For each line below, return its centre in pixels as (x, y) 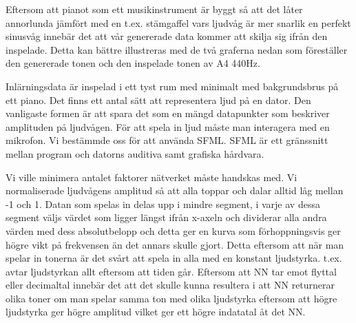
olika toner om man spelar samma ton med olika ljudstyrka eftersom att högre (171, 298)
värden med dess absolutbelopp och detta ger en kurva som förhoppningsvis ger (173, 230)
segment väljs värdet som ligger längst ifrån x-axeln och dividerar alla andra (166, 217)
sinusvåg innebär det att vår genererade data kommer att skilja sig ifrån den (167, 36)
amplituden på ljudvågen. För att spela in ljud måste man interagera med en (168, 126)
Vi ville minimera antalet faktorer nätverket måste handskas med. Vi (151, 177)
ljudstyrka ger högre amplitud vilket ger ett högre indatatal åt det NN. (156, 312)
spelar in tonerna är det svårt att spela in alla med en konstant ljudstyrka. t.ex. (174, 258)
